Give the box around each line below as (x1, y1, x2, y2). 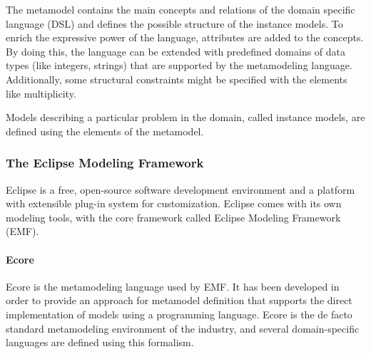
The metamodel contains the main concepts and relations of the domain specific (6, 2, 355, 16)
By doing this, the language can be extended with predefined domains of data (6, 43, 346, 58)
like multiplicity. (6, 85, 76, 100)
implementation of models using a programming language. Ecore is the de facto (6, 306, 352, 321)
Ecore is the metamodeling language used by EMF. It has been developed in (6, 278, 340, 293)
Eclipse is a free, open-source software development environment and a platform (6, 182, 355, 197)
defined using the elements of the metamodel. (6, 123, 204, 138)
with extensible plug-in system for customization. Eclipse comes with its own (6, 196, 342, 211)
